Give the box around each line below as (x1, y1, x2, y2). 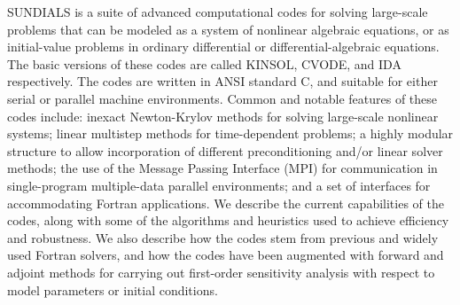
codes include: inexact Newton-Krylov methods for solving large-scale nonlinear (7, 106, 439, 125)
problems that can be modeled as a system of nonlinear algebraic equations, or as (7, 20, 449, 38)
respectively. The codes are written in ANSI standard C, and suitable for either (7, 72, 438, 90)
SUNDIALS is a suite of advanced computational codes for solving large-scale (7, 3, 428, 20)
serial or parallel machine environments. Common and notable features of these (7, 89, 438, 107)
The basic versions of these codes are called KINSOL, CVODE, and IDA (7, 54, 402, 73)
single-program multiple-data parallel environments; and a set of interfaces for (7, 176, 431, 194)
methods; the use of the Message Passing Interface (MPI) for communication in (7, 159, 438, 177)
